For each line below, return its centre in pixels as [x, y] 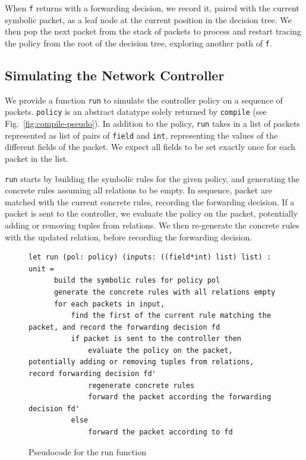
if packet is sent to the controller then [156, 339]
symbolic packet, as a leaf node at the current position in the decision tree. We [148, 19]
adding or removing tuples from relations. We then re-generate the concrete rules [152, 225]
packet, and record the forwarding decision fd [124, 327]
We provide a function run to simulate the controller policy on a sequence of [144, 100]
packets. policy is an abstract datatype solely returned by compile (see [136, 112]
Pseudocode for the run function [87, 451]
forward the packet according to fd [160, 432]
